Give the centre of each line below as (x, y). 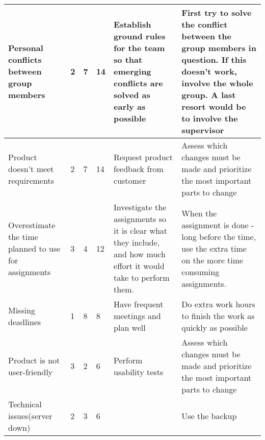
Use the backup (209, 416)
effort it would (139, 266)
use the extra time (214, 248)
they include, (137, 242)
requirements (31, 180)
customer (130, 180)
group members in (219, 48)
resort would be (214, 106)
